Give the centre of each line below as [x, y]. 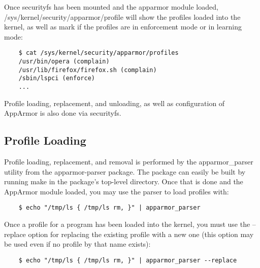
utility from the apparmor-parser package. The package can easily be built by [125, 171]
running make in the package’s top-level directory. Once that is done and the [124, 181]
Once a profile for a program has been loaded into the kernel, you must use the [127, 224]
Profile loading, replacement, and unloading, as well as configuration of [115, 103]
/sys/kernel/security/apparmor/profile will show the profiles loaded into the [122, 16]
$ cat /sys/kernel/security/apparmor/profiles [99, 53]
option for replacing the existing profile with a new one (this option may [141, 234]
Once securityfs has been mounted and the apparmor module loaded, [111, 7]
